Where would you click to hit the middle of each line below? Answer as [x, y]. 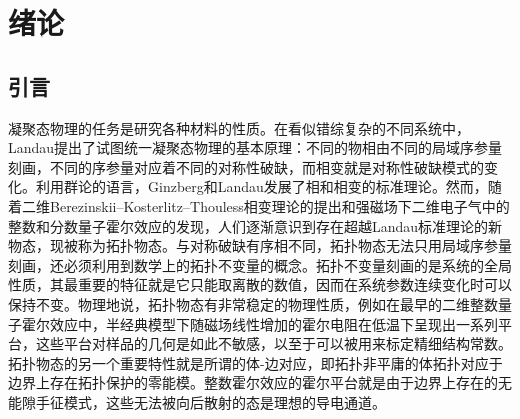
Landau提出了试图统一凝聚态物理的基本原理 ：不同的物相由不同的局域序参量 [255, 147]
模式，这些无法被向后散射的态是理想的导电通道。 [224, 401]
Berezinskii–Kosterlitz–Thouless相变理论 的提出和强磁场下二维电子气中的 [279, 205]
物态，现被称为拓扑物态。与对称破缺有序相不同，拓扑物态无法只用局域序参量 [260, 245]
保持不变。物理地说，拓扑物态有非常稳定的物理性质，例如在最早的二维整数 [253, 303]
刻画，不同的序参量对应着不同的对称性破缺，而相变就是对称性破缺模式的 [246, 166]
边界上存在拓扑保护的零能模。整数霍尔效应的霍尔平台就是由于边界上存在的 [253, 382]
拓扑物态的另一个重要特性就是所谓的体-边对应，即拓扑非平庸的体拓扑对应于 [255, 362]
